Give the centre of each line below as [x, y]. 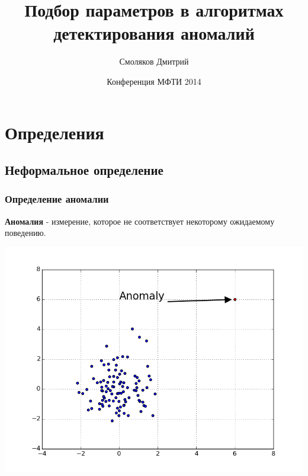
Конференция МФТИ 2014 [154, 81]
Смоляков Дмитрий [154, 61]
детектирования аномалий [154, 33]
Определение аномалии [57, 199]
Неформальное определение [84, 170]
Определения [54, 132]
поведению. [25, 233]
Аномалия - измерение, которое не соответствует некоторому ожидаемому [140, 221]
